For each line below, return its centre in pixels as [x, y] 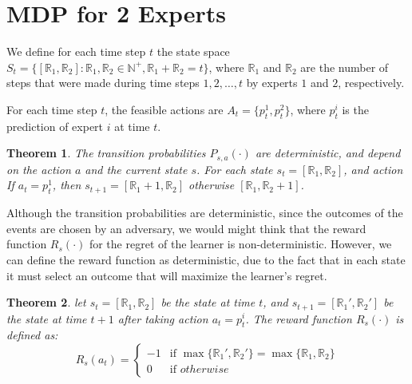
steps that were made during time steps [103, 83]
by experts [272, 83]
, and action [373, 169]
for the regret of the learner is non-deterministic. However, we [240, 244]
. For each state [234, 169]
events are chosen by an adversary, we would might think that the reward [186, 228]
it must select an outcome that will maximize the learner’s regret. [167, 275]
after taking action [163, 318]
